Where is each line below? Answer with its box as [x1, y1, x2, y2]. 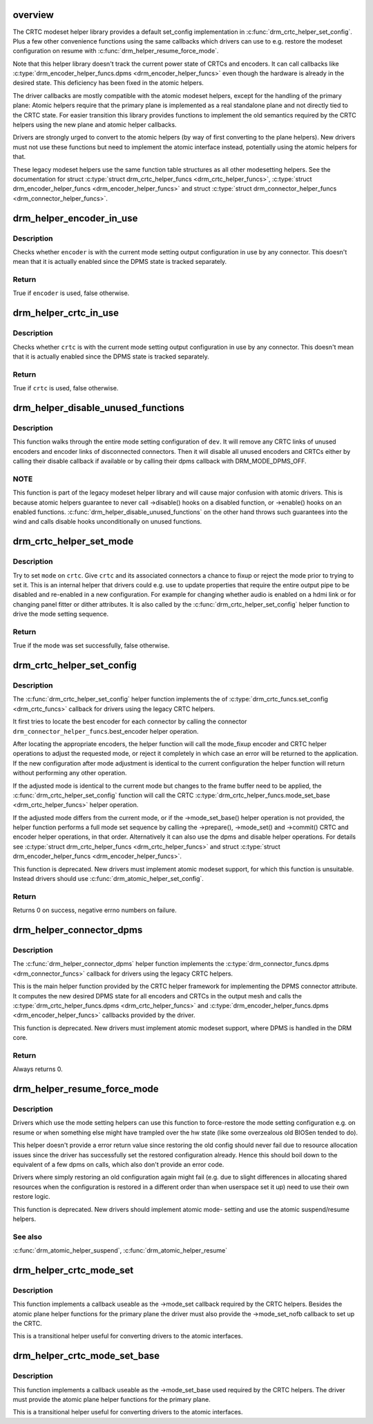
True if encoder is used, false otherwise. [12, 289, 130, 297]
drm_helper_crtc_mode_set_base [12, 1350, 160, 1362]
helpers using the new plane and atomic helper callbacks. [12, 121, 177, 129]
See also [12, 1232, 43, 1242]
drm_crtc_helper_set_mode [12, 535, 134, 547]
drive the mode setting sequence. [12, 610, 109, 618]
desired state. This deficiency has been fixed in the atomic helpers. [12, 79, 204, 87]
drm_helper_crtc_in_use [12, 307, 119, 319]
